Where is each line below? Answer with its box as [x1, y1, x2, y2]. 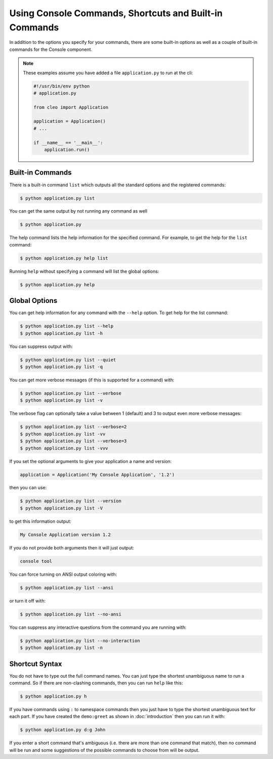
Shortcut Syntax [9, 660, 62, 668]
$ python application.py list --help [20, 323, 114, 329]
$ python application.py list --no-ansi [20, 611, 121, 617]
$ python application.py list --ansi [20, 585, 114, 590]
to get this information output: [9, 518, 72, 524]
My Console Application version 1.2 [20, 532, 111, 537]
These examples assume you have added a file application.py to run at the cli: [23, 70, 193, 76]
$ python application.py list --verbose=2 [20, 424, 127, 430]
